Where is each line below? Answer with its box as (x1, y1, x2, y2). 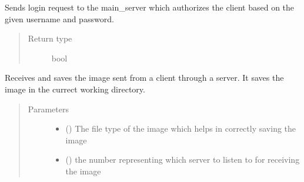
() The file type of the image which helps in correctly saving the (65, 122, 296, 135)
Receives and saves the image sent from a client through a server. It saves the (5, 71, 284, 84)
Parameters (28, 102, 69, 115)
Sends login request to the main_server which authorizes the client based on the (5, 1, 295, 13)
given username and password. (5, 12, 114, 25)
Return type (28, 32, 72, 44)
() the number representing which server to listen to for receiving (65, 153, 300, 166)
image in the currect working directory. (5, 83, 145, 95)
